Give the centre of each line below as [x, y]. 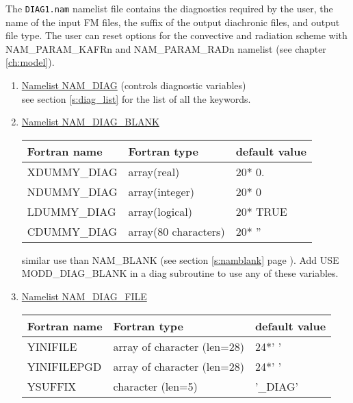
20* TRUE [261, 211]
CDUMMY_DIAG [72, 231]
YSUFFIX [52, 386]
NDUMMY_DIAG [72, 191]
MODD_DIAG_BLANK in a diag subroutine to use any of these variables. [180, 273]
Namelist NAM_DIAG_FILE [84, 296]
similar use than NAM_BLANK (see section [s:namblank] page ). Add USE [180, 259]
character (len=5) [155, 386]
